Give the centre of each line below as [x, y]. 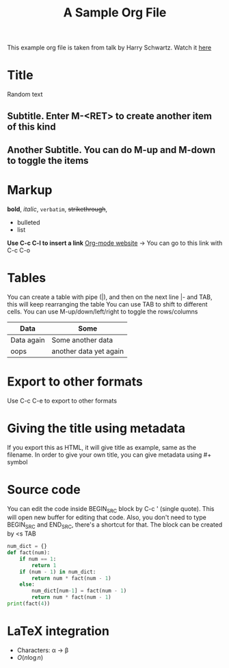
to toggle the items [48, 160]
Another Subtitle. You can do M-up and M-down [111, 150]
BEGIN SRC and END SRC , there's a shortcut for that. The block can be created [115, 526]
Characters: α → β [43, 650]
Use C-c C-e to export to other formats [62, 401]
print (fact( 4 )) [29, 604]
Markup [30, 190]
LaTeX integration [58, 631]
